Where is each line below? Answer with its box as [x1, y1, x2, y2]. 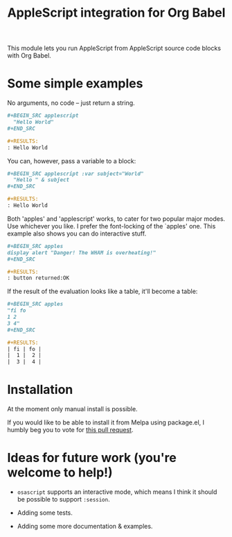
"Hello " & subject [13, 176, 70, 183]
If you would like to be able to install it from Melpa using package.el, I [7, 418, 204, 427]
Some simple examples [7, 76, 143, 92]
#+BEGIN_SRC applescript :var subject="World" [7, 170, 144, 177]
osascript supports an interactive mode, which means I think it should [17, 488, 217, 496]
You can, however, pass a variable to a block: [7, 156, 136, 165]
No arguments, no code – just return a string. [7, 99, 135, 107]
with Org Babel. [7, 51, 52, 60]
